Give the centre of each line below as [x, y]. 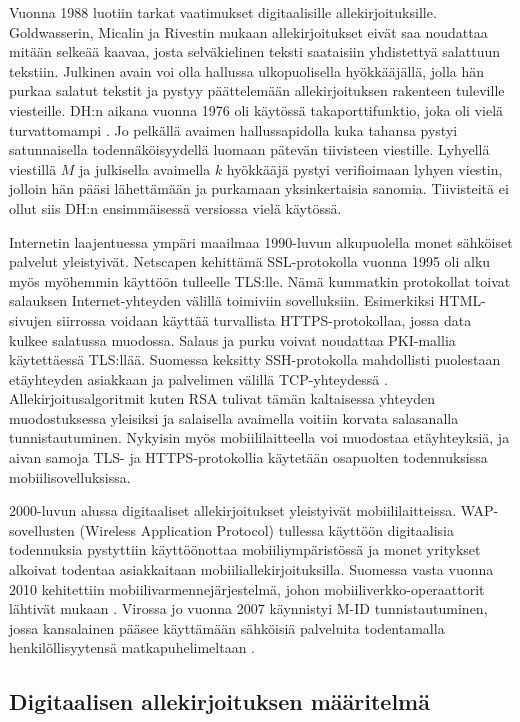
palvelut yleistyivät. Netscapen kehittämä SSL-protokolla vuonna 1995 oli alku [250, 261]
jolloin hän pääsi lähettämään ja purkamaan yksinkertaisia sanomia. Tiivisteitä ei [259, 188]
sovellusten [42, 529]
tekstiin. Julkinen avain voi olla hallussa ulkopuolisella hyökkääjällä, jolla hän [247, 70]
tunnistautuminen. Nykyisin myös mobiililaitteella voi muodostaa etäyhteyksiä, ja [259, 437]
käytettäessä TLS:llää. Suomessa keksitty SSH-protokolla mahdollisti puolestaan [255, 359]
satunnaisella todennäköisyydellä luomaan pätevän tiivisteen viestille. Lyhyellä [249, 149]
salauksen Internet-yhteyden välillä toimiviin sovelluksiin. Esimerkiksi [222, 300]
